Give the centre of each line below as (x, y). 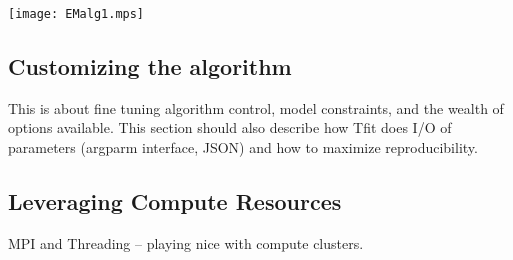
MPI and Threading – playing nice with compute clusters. (186, 242)
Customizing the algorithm (150, 66)
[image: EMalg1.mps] (76, 14)
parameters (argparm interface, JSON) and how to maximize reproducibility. (243, 147)
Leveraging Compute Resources (175, 201)
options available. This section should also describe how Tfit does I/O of (230, 127)
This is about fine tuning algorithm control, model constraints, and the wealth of (256, 107)
